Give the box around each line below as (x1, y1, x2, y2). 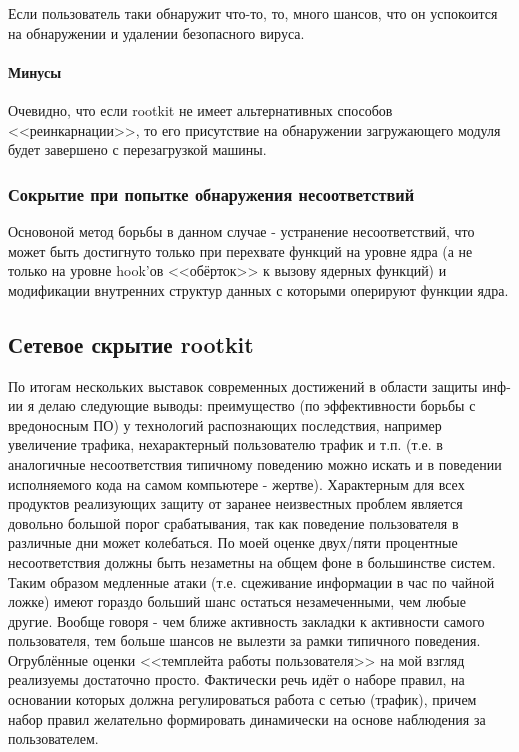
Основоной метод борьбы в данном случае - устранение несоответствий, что (8, 220, 475, 241)
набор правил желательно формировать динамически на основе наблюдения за (8, 708, 486, 729)
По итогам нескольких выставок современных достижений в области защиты (8, 375, 478, 396)
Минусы (8, 61, 62, 82)
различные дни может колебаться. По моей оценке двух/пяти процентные (8, 532, 458, 553)
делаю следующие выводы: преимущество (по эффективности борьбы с (38, 395, 476, 416)
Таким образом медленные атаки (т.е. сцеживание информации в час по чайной (8, 571, 495, 592)
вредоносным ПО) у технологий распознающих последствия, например (8, 414, 442, 435)
